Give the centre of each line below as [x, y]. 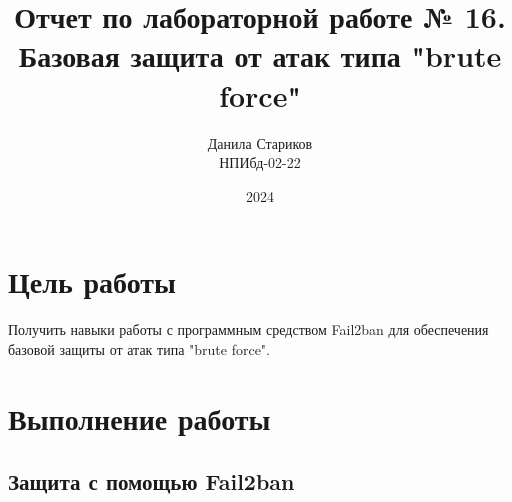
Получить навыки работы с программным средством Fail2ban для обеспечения [248, 329]
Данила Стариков [260, 142]
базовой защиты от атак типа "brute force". [139, 348]
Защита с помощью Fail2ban [151, 481]
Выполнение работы [139, 417]
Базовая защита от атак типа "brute [260, 55]
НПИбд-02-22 [260, 162]
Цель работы [92, 281]
